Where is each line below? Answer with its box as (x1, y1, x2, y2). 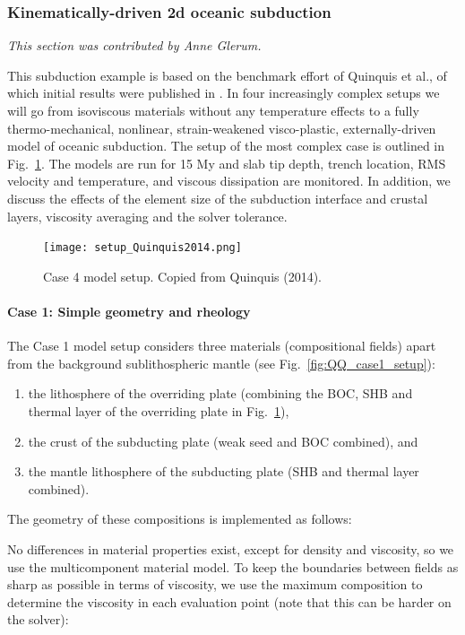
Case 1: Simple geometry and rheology (7, 302, 251, 320)
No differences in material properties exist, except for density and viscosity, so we (7, 539, 454, 558)
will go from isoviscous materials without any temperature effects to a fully (7, 101, 419, 119)
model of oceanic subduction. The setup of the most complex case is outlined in (7, 136, 445, 155)
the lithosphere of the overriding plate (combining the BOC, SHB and (28, 384, 413, 403)
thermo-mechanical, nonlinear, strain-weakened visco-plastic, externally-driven (7, 118, 436, 137)
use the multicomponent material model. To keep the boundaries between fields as (7, 557, 459, 576)
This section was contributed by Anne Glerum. (7, 36, 262, 55)
